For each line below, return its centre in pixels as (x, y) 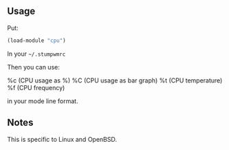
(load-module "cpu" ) (37, 41)
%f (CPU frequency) (36, 87)
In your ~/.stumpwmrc (36, 54)
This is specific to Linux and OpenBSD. (62, 139)
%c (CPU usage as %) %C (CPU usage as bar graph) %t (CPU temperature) (115, 80)
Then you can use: (33, 67)
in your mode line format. (43, 101)
